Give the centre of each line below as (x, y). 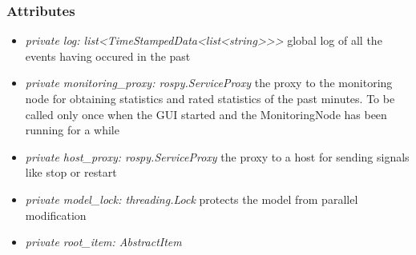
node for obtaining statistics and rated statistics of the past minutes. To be (210, 98)
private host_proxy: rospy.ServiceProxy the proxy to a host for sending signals (217, 156)
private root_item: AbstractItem (103, 242)
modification (56, 215)
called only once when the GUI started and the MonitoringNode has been (206, 114)
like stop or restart (71, 172)
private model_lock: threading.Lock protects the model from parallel (192, 199)
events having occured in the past (108, 56)
